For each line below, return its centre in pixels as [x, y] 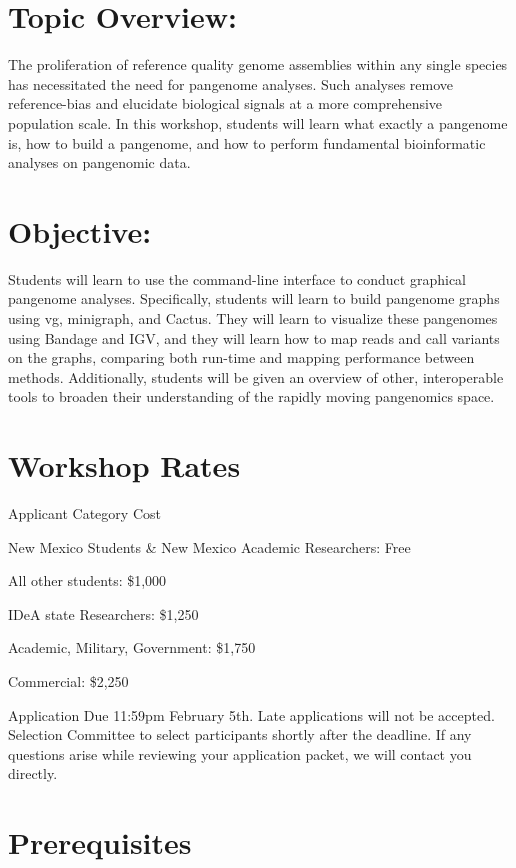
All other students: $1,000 [87, 580]
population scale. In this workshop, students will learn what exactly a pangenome [258, 122]
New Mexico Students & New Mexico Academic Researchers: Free [209, 546]
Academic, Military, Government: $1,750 [132, 647]
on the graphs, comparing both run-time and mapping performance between [241, 357]
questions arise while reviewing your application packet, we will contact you [240, 753]
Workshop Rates [124, 465]
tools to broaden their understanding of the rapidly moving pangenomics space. [251, 396]
